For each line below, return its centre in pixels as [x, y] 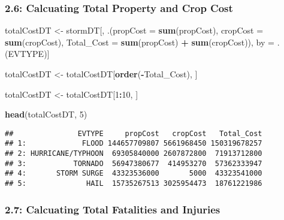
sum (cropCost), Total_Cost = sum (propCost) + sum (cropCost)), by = [140, 42]
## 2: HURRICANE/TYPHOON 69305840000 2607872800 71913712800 [134, 154]
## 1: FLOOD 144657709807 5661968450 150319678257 [134, 144]
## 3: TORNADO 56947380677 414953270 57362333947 [134, 163]
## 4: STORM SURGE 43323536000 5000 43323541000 [134, 174]
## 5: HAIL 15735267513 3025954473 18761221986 [134, 184]
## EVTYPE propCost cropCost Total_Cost [134, 133]
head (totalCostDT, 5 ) [46, 114]
